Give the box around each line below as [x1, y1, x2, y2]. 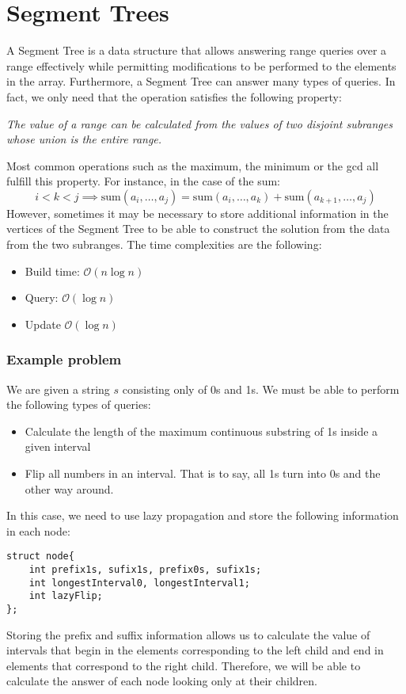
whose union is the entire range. [6, 131, 162, 147]
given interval [25, 438, 91, 455]
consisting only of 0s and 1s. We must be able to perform [122, 380, 400, 397]
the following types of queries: [6, 396, 151, 413]
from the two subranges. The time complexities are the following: [6, 236, 322, 253]
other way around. [25, 480, 114, 497]
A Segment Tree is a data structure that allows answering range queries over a [6, 42, 387, 59]
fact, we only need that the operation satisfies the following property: [6, 88, 342, 105]
